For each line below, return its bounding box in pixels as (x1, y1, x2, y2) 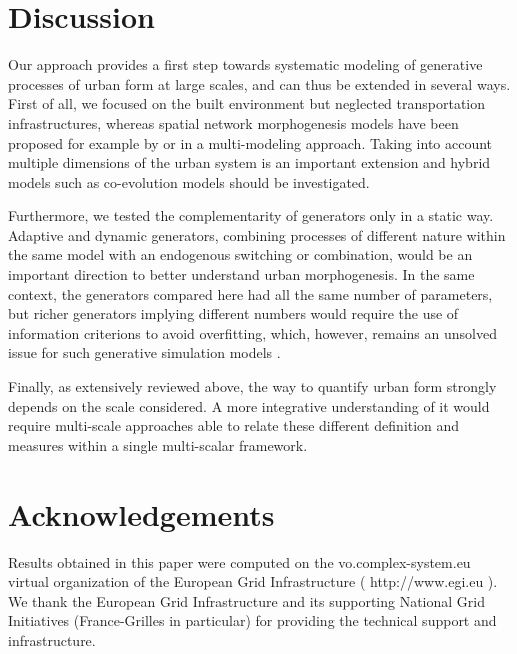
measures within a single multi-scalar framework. (8, 434, 308, 455)
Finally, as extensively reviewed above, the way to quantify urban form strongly (8, 376, 497, 397)
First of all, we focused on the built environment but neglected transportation (8, 93, 486, 114)
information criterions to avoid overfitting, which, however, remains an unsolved (8, 322, 497, 343)
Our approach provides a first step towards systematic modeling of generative (8, 54, 483, 75)
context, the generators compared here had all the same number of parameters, (8, 283, 493, 304)
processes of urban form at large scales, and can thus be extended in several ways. (8, 73, 511, 94)
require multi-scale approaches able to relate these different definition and (8, 415, 460, 436)
